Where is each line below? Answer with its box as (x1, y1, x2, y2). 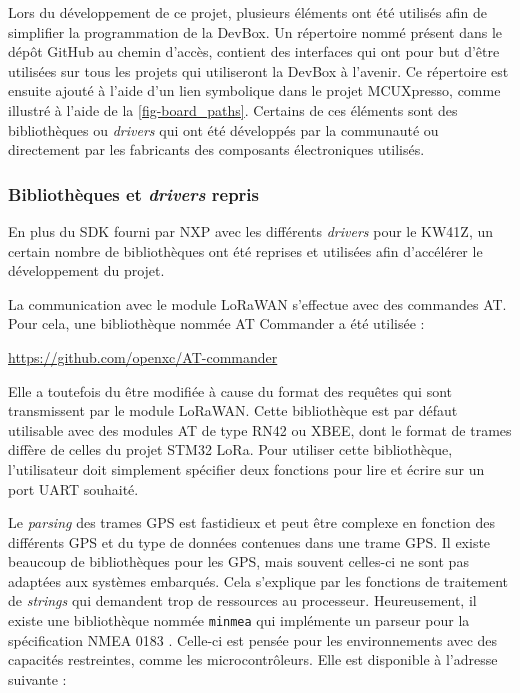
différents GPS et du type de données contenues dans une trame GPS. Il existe (8, 531, 491, 552)
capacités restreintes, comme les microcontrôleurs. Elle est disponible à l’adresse (8, 649, 498, 670)
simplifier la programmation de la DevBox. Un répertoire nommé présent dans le (8, 21, 502, 42)
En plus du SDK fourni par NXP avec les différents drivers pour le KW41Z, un (8, 220, 494, 241)
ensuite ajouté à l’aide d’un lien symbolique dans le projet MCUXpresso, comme (8, 80, 501, 101)
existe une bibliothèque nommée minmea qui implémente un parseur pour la (8, 610, 470, 631)
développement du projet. (8, 260, 165, 281)
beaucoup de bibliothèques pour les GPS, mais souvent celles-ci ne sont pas (8, 551, 469, 572)
